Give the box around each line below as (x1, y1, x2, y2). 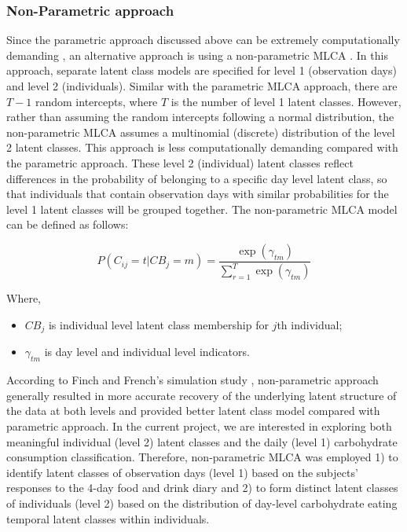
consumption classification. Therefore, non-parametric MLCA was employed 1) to (6, 449, 398, 465)
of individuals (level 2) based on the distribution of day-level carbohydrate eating (6, 494, 398, 511)
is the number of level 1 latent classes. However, (170, 93, 401, 109)
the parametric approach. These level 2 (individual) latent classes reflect (6, 154, 354, 171)
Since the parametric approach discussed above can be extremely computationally (6, 31, 400, 48)
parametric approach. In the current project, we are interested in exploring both (6, 417, 392, 434)
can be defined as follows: (6, 216, 129, 233)
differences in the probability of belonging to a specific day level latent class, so (6, 170, 387, 186)
